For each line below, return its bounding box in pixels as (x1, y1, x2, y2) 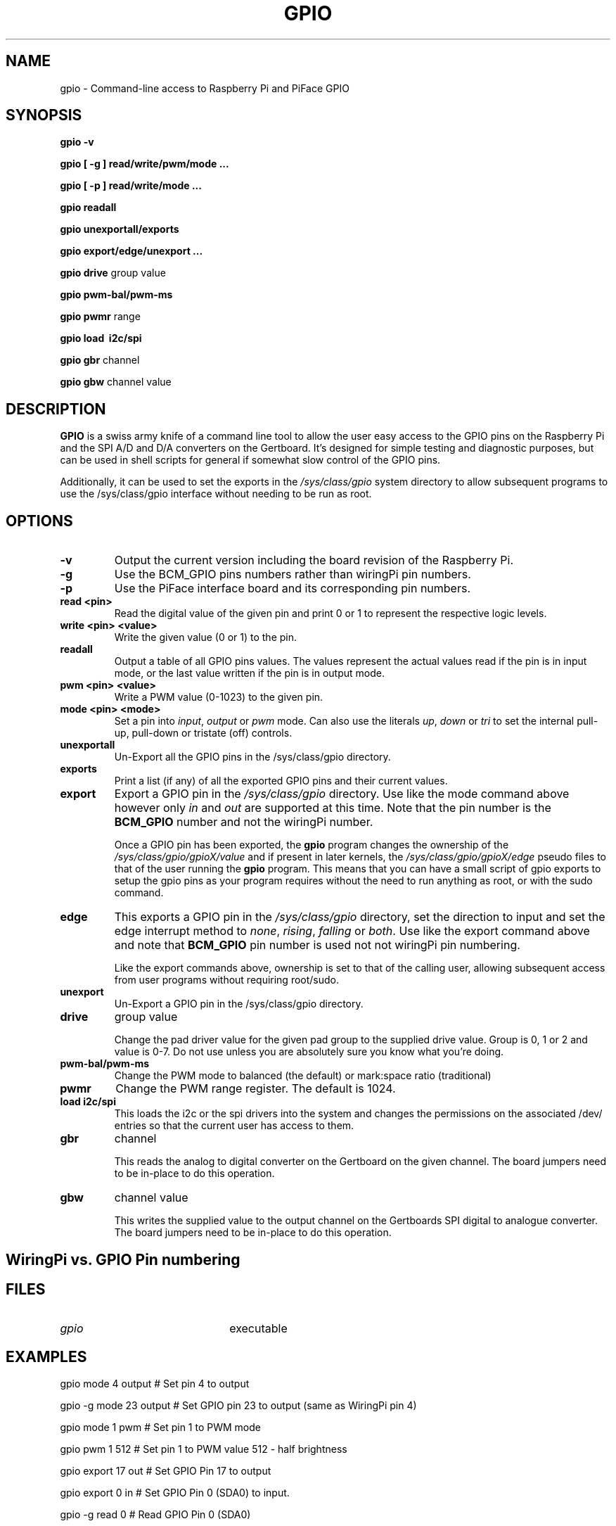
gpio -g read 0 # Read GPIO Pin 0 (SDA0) (60, 1508, 251, 1521)
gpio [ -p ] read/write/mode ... (60, 179, 202, 192)
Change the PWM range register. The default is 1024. (115, 1081, 396, 1096)
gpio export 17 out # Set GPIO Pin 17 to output (60, 1465, 271, 1477)
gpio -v (60, 136, 94, 148)
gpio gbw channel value (60, 376, 172, 388)
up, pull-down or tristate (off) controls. (114, 727, 293, 739)
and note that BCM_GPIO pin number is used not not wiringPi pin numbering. (114, 938, 520, 953)
